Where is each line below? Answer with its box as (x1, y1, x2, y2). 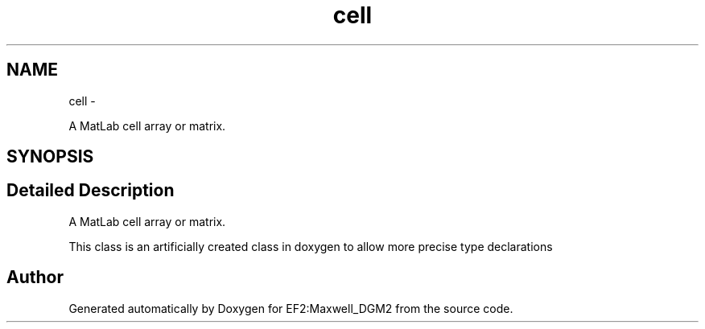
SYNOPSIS (6, 146, 94, 167)
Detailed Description (6, 180, 175, 201)
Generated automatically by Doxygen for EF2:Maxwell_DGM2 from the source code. (68, 301, 513, 315)
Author (6, 267, 64, 288)
